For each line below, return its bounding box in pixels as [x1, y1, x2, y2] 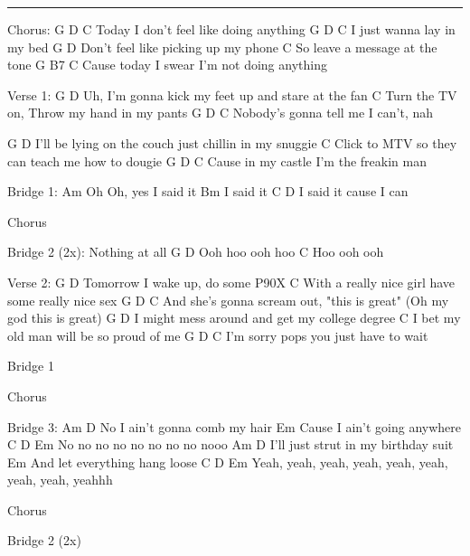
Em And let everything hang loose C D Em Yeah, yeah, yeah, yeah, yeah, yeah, [7, 452, 448, 471]
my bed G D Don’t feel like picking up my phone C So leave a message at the [7, 37, 437, 56]
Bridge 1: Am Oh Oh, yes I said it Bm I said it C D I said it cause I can [7, 182, 409, 201]
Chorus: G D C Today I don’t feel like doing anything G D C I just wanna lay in [7, 20, 456, 38]
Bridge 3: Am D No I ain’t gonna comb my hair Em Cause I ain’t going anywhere [7, 417, 462, 436]
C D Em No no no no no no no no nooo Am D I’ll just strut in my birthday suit [7, 435, 454, 454]
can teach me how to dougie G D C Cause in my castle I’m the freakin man [7, 151, 427, 170]
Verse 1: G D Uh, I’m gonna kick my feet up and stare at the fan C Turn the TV [7, 85, 457, 104]
